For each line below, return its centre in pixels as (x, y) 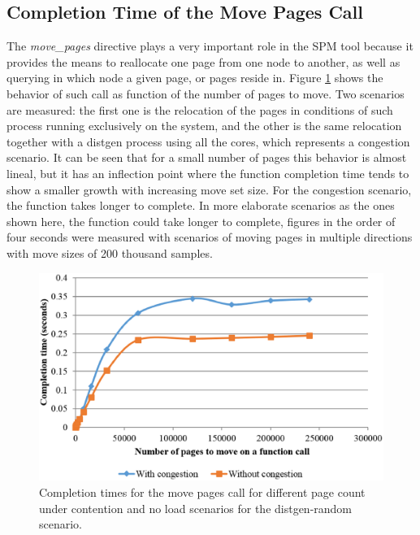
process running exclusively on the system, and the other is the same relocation (204, 126)
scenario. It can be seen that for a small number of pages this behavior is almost (207, 157)
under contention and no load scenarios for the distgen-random (196, 508)
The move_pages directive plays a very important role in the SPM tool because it (210, 46)
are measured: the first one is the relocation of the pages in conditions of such (200, 109)
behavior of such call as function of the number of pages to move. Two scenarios (206, 93)
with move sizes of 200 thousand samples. (110, 252)
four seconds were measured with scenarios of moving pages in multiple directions (210, 237)
